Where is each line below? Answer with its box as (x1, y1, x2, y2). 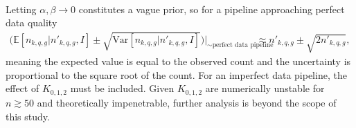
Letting (6, 1, 37, 16)
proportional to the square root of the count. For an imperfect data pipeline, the (6, 67, 347, 82)
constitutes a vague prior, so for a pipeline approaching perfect (78, 1, 345, 16)
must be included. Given (70, 81, 175, 95)
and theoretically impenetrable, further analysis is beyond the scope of (37, 95, 337, 109)
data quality (6, 15, 57, 30)
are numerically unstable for (205, 81, 325, 95)
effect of (6, 81, 39, 95)
